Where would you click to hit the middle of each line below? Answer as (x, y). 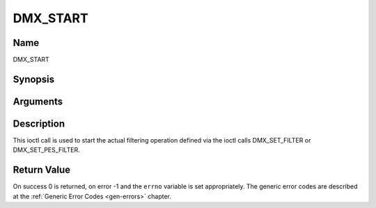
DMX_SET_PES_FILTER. (46, 150)
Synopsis (34, 79)
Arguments (38, 101)
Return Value (42, 170)
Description (39, 123)
